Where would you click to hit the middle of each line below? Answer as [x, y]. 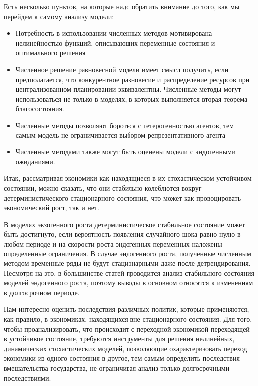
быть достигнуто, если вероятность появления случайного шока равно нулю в [122, 234]
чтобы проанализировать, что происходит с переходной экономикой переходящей [127, 328]
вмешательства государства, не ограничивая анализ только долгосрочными [117, 368]
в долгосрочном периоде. [42, 292]
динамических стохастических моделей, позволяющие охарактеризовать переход [126, 348]
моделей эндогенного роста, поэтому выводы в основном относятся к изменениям [129, 283]
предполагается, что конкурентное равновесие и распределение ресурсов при [132, 79]
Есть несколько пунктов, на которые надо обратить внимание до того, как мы [122, 6]
